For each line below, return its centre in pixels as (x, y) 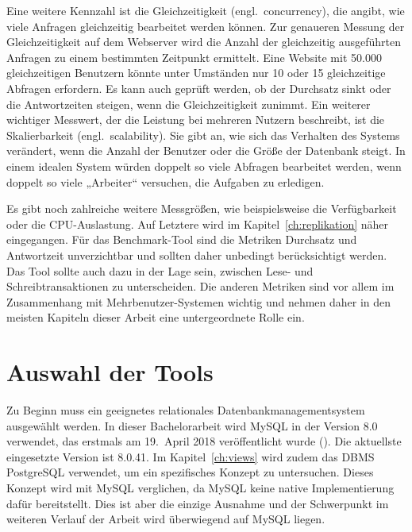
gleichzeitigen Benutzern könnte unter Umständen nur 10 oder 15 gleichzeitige (196, 73)
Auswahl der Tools (110, 372)
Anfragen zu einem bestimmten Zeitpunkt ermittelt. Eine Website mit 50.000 (194, 57)
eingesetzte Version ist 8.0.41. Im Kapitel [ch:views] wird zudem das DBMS (191, 456)
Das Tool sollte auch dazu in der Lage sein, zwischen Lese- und (160, 270)
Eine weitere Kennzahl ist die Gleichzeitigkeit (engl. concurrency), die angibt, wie (206, 10)
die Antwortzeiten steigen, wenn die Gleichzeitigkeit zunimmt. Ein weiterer (189, 104)
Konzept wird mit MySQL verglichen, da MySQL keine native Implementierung (200, 487)
